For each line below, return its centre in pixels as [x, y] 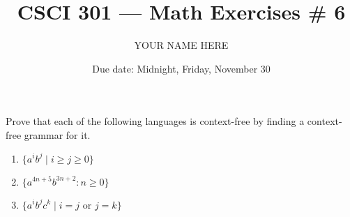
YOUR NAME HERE [181, 45]
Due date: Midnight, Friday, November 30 [181, 68]
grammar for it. [57, 134]
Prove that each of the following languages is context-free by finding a [155, 121]
